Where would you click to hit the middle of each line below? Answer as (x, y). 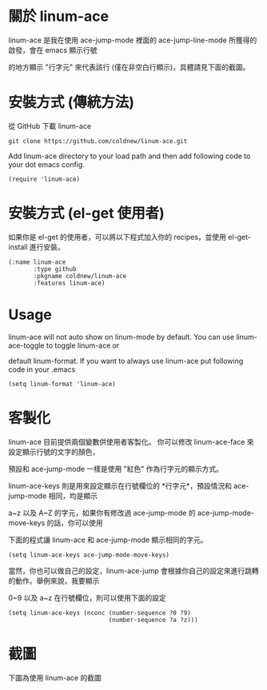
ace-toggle (27, 345)
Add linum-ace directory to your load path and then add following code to (130, 156)
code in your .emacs (42, 369)
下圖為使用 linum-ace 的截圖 (55, 677)
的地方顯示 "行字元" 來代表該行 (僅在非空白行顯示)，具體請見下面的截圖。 (129, 67)
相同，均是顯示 (73, 496)
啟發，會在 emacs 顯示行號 (53, 50)
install (18, 247)
